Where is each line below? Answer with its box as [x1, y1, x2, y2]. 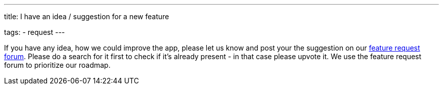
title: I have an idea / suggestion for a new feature [4, 12, 169, 21]
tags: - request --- [4, 28, 65, 36]
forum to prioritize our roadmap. [4, 61, 111, 69]
